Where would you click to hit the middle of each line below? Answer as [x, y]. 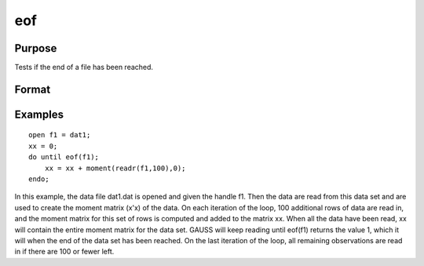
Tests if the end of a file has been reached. [84, 67]
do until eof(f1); [64, 157]
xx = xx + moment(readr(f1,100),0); [115, 168]
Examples [39, 114]
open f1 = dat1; [60, 135]
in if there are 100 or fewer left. [64, 252]
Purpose [36, 48]
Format [33, 89]
